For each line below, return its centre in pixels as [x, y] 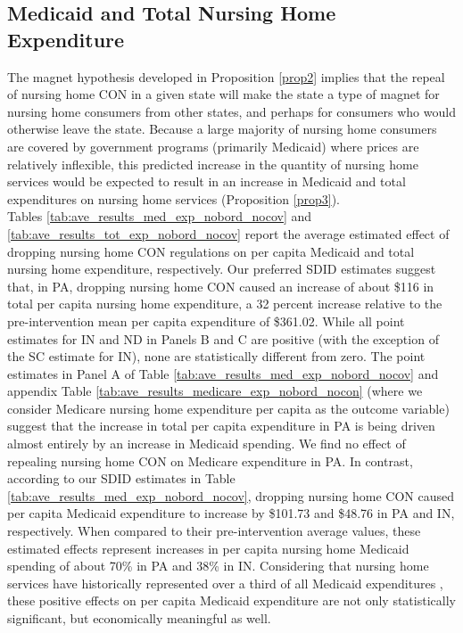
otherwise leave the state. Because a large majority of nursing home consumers [222, 129]
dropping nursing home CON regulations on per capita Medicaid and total [211, 251]
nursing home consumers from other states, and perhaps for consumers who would [231, 111]
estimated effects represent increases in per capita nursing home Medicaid [208, 548]
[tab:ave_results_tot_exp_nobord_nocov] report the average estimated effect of [228, 233]
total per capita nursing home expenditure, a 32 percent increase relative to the [225, 304]
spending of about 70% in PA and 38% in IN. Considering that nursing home [218, 566]
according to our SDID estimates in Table [121, 478]
